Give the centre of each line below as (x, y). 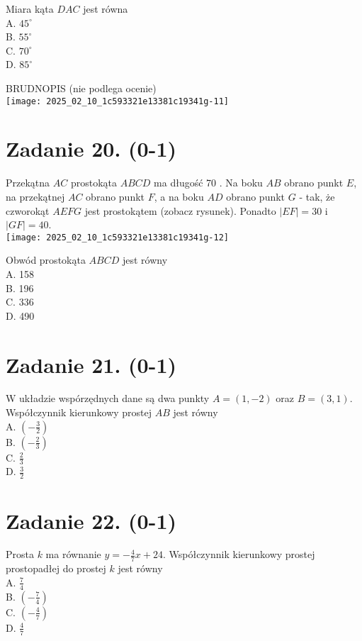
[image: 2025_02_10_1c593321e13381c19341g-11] (117, 101)
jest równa (106, 9)
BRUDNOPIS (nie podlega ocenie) (81, 88)
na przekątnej (35, 196)
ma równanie (73, 554)
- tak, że (317, 196)
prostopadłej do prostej (56, 568)
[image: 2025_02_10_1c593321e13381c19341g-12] (117, 237)
